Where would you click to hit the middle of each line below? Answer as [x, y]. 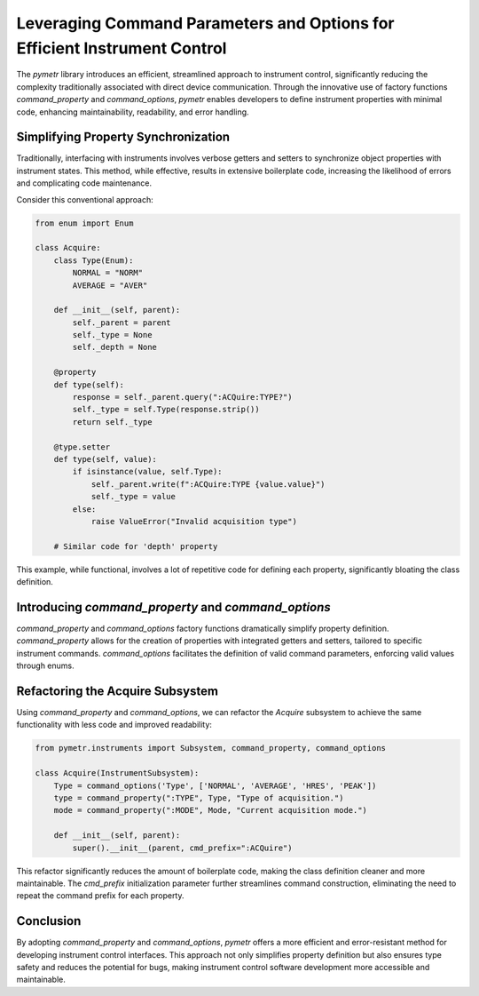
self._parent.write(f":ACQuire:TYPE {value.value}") [208, 484]
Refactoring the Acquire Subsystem [118, 691]
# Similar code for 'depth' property [136, 546]
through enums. [45, 665]
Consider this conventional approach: [85, 199]
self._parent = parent [122, 323]
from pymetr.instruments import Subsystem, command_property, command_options [210, 748]
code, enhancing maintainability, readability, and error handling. [133, 112]
